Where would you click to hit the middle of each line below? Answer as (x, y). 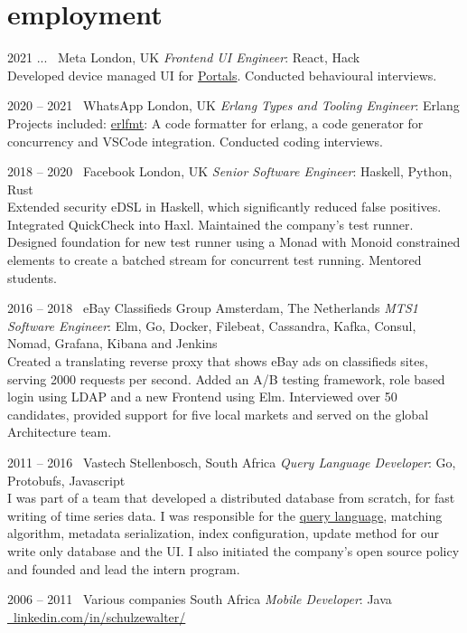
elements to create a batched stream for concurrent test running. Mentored (215, 260)
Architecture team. (60, 432)
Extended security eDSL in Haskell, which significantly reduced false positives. (224, 207)
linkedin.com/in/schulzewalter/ (99, 616)
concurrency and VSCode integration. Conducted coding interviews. (195, 141)
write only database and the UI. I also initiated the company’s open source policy (233, 550)
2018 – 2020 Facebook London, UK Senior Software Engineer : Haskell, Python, (230, 171)
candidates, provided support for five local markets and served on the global (218, 414)
